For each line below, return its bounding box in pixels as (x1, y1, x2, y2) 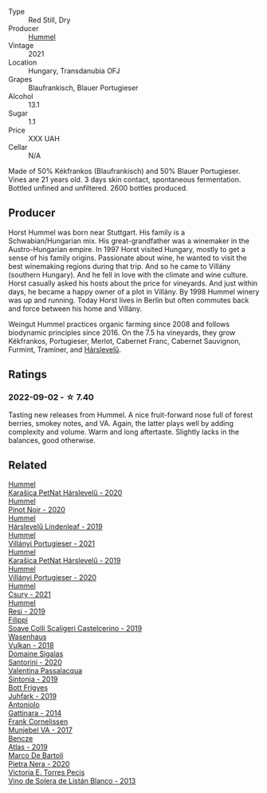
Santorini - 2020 (8, 657, 62, 667)
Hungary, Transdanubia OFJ (28, 66, 120, 75)
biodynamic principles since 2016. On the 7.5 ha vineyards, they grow (8, 327, 236, 337)
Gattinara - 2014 (8, 708, 62, 718)
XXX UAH (28, 134, 60, 143)
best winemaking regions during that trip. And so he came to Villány (8, 261, 231, 270)
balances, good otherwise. (8, 435, 96, 445)
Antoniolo (8, 700, 40, 709)
